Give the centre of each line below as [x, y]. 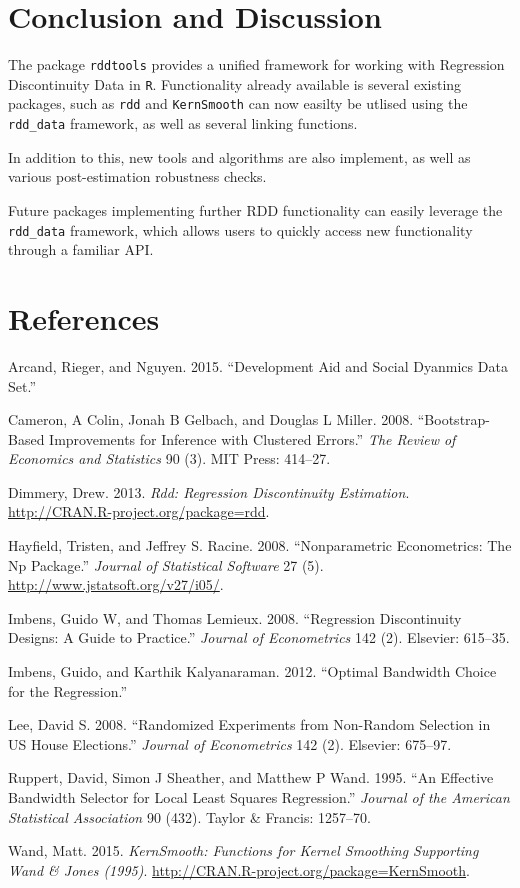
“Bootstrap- [454, 419]
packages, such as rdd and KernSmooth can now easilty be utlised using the [238, 103]
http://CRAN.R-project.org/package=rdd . [139, 511]
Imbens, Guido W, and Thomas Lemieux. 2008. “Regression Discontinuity [235, 617]
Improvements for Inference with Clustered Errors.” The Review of [252, 438]
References [84, 317]
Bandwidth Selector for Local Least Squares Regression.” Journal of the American [259, 797]
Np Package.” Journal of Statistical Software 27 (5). [166, 564]
